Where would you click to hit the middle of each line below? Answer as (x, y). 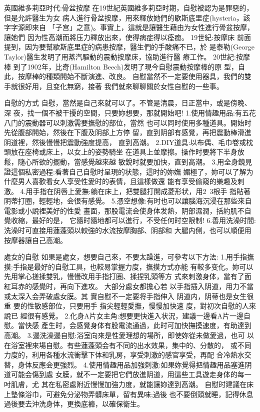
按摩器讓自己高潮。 (35, 240)
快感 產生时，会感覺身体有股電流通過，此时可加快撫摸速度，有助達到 (138, 325)
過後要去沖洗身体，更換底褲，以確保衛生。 (74, 404)
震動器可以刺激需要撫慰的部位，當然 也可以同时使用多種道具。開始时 (138, 122)
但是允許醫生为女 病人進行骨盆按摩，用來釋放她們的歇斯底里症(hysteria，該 (127, 17)
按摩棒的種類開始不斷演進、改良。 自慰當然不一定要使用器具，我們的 (131, 76)
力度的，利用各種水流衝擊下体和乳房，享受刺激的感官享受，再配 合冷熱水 (124, 355)
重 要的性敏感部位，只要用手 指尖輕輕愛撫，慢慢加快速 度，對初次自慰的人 (126, 306)
